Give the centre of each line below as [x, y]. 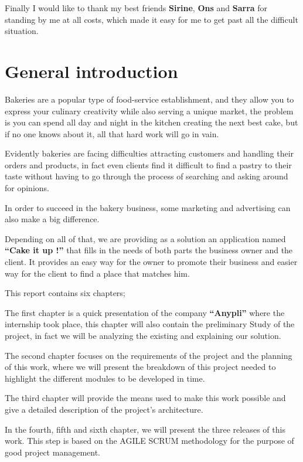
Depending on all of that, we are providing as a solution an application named [145, 238]
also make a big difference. [52, 219]
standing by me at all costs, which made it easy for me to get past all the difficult [151, 19]
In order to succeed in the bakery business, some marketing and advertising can [148, 207]
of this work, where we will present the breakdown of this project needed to [140, 367]
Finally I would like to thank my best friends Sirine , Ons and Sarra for [136, 8]
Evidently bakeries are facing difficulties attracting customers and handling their [149, 153]
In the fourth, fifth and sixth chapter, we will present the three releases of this [145, 429]
